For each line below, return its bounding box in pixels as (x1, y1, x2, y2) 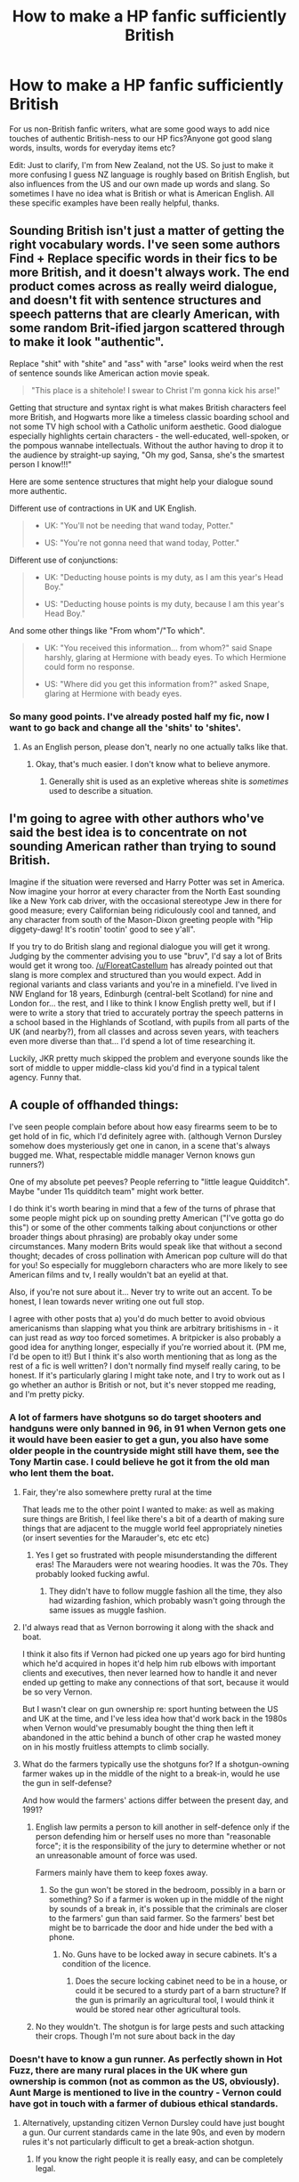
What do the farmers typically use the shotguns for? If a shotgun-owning (21, 1758, 289, 1769)
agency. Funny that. (9, 1071, 82, 1082)
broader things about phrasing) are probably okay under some (9, 1231, 238, 1242)
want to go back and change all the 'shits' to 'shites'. (9, 721, 242, 733)
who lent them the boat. (9, 1467, 115, 1479)
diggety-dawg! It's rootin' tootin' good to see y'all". (9, 924, 196, 934)
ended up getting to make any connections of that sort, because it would (21, 1677, 289, 1687)
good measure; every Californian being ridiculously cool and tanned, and (9, 905, 277, 916)
